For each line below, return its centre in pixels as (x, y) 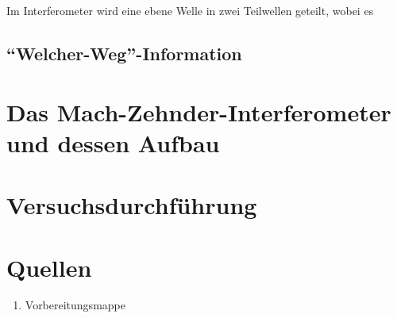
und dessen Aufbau (113, 142)
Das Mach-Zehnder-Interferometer (199, 111)
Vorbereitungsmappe (75, 305)
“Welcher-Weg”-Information (124, 53)
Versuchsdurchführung (132, 205)
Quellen (49, 267)
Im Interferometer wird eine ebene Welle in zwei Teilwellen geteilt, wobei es (190, 10)
